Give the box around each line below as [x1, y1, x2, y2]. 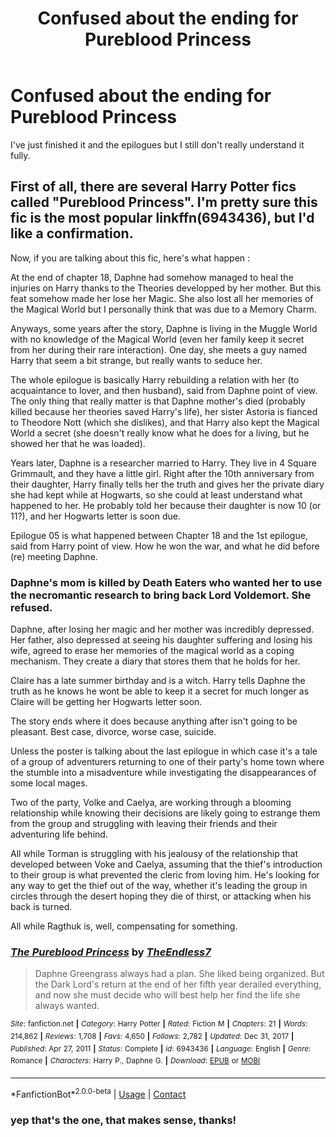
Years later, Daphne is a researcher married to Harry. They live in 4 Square [10, 457, 317, 469]
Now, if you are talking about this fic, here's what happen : [10, 252, 251, 264]
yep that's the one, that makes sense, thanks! [10, 1113, 237, 1127]
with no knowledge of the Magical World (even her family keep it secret [10, 333, 305, 345]
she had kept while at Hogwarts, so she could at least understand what [10, 488, 303, 501]
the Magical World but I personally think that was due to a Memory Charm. [10, 303, 317, 315]
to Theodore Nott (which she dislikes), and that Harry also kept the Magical [10, 416, 320, 428]
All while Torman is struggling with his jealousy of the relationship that [10, 848, 299, 860]
